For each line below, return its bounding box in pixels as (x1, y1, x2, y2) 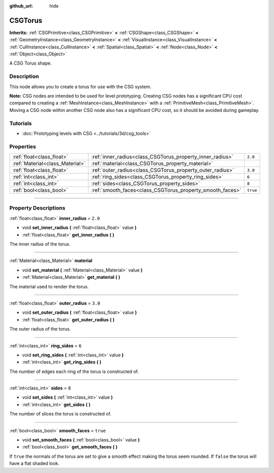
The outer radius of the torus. (9, 326, 71, 332)
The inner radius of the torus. (9, 241, 71, 247)
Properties (9, 143, 37, 150)
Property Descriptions (9, 204, 65, 212)
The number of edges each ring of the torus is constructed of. (9, 368, 139, 374)
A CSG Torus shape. (9, 60, 52, 66)
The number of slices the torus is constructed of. (9, 411, 112, 417)
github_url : (9, 3, 33, 9)
